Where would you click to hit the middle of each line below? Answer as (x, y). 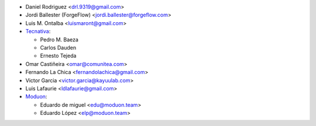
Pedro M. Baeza (59, 39)
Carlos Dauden (58, 47)
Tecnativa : (38, 32)
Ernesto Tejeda (58, 56)
